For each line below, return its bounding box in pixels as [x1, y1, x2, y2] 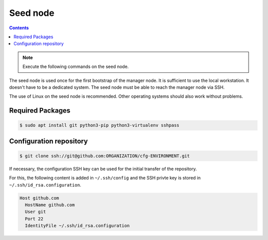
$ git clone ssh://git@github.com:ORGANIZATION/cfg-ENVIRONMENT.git [19, 153, 190, 159]
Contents [9, 25, 29, 31]
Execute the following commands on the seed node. [22, 63, 129, 69]
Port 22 [25, 216, 44, 222]
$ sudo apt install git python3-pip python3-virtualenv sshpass [19, 122, 180, 128]
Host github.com [19, 195, 60, 201]
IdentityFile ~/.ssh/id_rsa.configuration [25, 223, 130, 229]
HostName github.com [25, 202, 75, 208]
